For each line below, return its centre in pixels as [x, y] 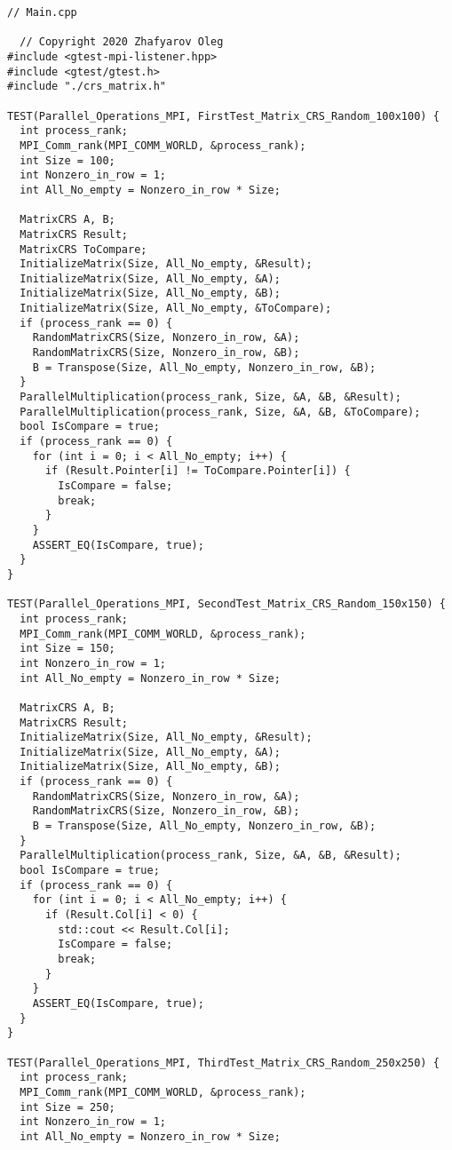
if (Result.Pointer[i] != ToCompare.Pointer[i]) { [198, 471]
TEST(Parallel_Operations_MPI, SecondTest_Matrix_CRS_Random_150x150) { [226, 604]
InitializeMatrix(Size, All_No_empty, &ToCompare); [176, 309]
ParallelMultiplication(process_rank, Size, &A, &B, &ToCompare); [220, 412]
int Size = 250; [67, 1107]
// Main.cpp [42, 12]
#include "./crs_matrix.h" [87, 87]
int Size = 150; [67, 649]
